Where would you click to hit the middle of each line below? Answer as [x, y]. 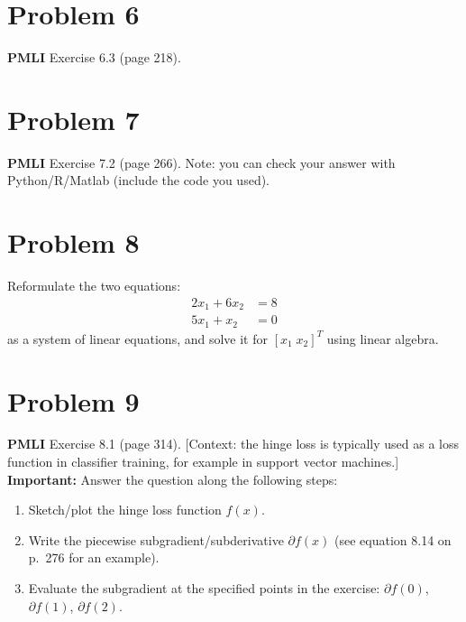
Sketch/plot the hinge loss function [125, 510]
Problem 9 [73, 400]
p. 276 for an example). [94, 557]
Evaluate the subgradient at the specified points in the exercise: [204, 588]
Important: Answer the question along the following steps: [173, 479]
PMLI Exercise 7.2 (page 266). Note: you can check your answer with [201, 162]
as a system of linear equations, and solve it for [138, 338]
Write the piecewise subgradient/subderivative [156, 539]
